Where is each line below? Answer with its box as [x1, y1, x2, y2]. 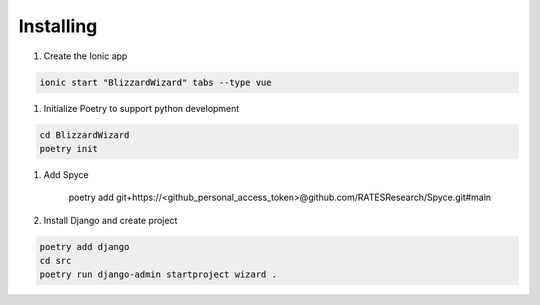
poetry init [39, 143, 99, 154]
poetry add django [39, 241, 130, 252]
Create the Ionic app [43, 50, 128, 62]
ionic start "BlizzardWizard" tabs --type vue [39, 76, 272, 88]
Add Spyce [43, 168, 89, 180]
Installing [18, 15, 98, 37]
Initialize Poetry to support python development [43, 102, 240, 114]
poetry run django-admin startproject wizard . [39, 269, 277, 280]
